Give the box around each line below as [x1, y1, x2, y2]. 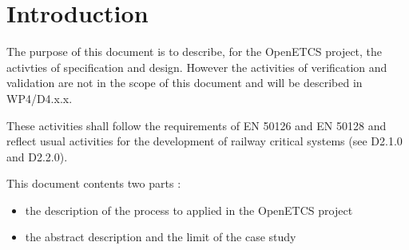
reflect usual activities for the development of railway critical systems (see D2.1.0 [6, 133, 403, 149]
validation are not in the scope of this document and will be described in [6, 74, 363, 91]
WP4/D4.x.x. [6, 89, 73, 106]
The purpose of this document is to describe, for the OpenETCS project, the [6, 43, 383, 60]
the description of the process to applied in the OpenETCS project [25, 201, 353, 218]
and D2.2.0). [6, 148, 68, 165]
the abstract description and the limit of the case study [25, 228, 296, 245]
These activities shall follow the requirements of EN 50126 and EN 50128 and [6, 117, 387, 133]
